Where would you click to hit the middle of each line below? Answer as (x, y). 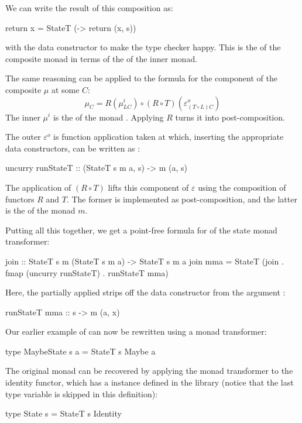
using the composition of (242, 187)
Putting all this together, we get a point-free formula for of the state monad (141, 230)
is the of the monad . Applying (108, 117)
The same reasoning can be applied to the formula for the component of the (141, 78)
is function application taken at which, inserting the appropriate (169, 137)
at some (65, 89)
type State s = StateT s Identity (64, 413)
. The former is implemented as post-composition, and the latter (182, 199)
